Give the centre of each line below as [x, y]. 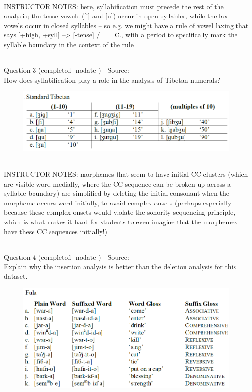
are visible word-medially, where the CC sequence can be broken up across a [118, 183]
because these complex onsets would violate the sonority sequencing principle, [120, 212]
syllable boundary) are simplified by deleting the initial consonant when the [117, 193]
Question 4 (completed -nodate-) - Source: [67, 257]
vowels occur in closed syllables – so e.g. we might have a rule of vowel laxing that [126, 25]
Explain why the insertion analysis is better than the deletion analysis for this [120, 266]
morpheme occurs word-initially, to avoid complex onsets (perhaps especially [118, 202]
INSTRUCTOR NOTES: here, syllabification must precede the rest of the [114, 6]
